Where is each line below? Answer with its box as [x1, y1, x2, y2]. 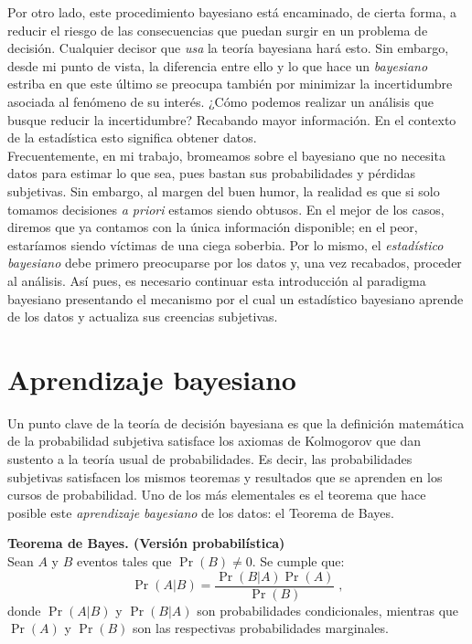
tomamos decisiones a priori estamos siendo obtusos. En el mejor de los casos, [7, 199, 445, 218]
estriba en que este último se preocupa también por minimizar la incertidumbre [7, 74, 453, 93]
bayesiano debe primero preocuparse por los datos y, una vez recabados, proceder [7, 253, 462, 272]
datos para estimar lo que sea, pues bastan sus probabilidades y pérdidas [7, 164, 416, 183]
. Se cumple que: [252, 551, 345, 570]
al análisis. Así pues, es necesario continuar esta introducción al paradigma [7, 270, 426, 290]
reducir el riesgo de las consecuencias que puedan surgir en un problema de [7, 20, 428, 39]
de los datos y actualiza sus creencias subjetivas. [7, 307, 278, 326]
